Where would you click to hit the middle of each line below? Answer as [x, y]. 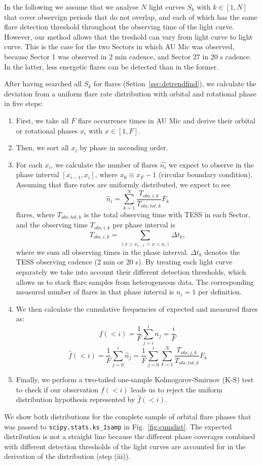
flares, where [35, 214]
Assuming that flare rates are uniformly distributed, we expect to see [123, 184]
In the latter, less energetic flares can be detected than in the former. [111, 66]
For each [29, 164]
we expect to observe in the [211, 164]
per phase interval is [144, 225]
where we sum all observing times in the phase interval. [102, 252]
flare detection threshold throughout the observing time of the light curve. [119, 27]
